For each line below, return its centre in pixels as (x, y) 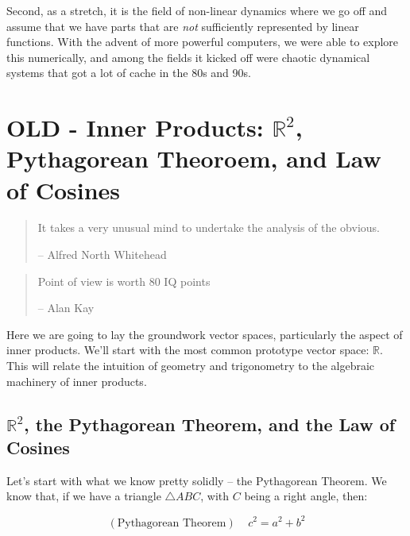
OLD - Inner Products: (135, 127)
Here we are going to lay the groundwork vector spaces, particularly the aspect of (205, 334)
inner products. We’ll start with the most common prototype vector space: (188, 350)
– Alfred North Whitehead (102, 255)
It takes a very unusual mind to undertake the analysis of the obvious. (209, 228)
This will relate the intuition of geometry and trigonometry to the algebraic (191, 366)
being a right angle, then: (306, 496)
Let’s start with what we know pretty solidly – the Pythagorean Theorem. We (197, 480)
